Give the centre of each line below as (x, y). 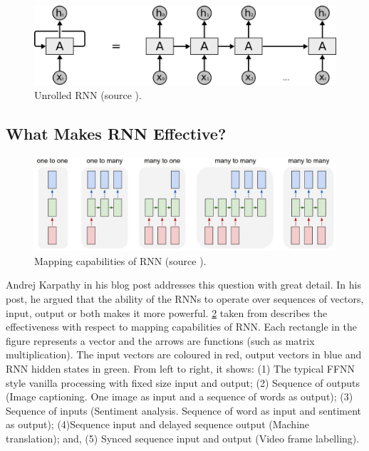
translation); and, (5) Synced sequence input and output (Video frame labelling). (183, 438)
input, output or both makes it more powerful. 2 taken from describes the (167, 312)
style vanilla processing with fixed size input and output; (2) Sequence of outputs (183, 382)
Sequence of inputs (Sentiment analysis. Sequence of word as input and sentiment (183, 410)
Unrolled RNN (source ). (88, 94)
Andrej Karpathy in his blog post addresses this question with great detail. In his (183, 285)
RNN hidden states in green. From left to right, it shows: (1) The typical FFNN (181, 368)
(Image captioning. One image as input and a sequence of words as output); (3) (180, 396)
